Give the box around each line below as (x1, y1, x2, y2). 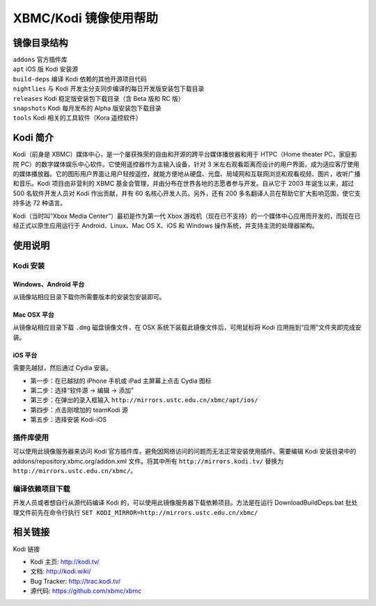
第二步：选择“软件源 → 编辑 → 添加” (30, 386, 134, 394)
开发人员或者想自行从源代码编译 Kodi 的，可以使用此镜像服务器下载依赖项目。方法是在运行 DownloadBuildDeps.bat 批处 (13, 498, 358, 507)
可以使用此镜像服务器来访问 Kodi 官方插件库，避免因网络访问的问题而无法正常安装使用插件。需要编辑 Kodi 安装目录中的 (13, 447, 357, 456)
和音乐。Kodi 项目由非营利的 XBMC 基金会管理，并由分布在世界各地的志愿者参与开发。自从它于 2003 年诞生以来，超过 (13, 180, 354, 188)
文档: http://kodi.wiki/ (30, 567, 91, 575)
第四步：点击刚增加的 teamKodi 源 (30, 406, 128, 414)
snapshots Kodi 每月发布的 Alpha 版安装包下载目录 (13, 104, 162, 113)
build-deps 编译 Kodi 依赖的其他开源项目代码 (13, 74, 148, 83)
